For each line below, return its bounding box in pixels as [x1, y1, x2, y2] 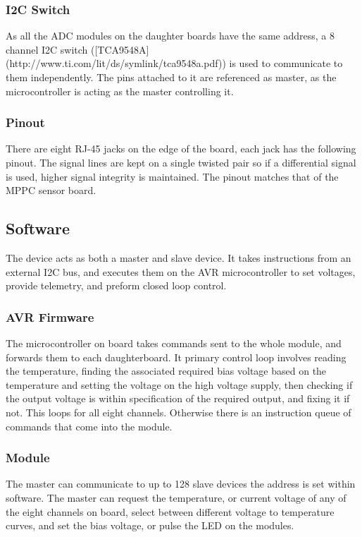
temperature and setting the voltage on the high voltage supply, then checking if [6, 377, 353, 392]
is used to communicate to [229, 56, 343, 71]
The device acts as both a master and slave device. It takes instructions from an [6, 250, 351, 265]
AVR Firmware [6, 308, 94, 325]
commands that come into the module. [6, 418, 173, 433]
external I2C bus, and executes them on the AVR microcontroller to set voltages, [6, 264, 356, 279]
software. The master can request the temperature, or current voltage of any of [6, 490, 347, 505]
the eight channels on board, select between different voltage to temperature [6, 504, 335, 519]
